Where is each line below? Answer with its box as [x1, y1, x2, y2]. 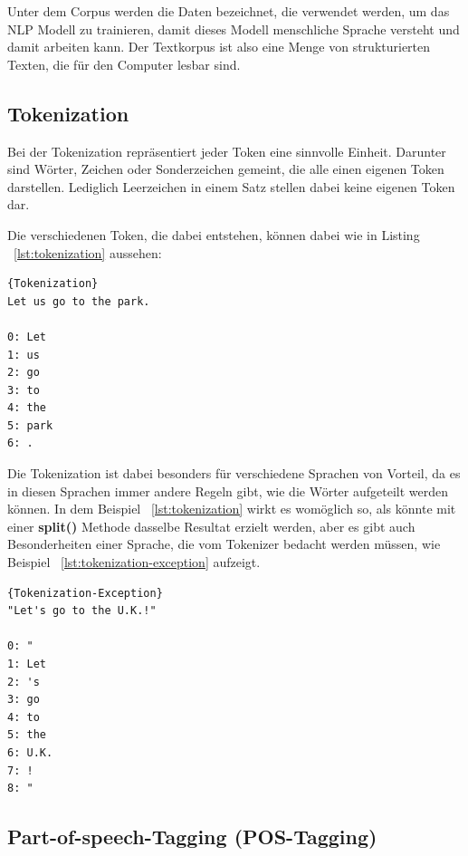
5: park [7, 418, 53, 432]
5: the [7, 728, 46, 742]
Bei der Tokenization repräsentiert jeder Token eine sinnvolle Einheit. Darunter [7, 141, 446, 160]
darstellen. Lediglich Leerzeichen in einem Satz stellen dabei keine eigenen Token [7, 177, 455, 196]
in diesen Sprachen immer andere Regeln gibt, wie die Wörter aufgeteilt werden [7, 481, 448, 500]
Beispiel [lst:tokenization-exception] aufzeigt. [7, 553, 261, 572]
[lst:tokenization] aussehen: [14, 243, 162, 262]
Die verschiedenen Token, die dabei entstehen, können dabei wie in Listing [7, 225, 420, 244]
